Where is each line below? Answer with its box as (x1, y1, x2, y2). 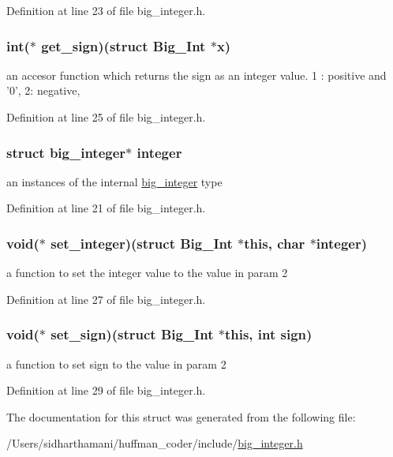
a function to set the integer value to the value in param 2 (6, 264, 288, 281)
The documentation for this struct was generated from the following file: (6, 408, 356, 425)
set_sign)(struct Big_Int (51, 324, 214, 344)
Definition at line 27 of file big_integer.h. (6, 290, 206, 307)
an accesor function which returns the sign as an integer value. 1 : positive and (6, 66, 387, 83)
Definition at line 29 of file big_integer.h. (6, 382, 206, 399)
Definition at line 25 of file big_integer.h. (6, 109, 206, 125)
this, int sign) (224, 324, 313, 344)
